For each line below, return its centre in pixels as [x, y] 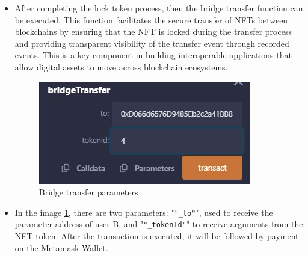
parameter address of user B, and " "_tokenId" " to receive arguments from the [159, 224]
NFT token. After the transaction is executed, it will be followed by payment [157, 236]
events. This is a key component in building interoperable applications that [153, 55]
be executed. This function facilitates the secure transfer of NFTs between [151, 20]
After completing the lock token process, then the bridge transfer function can [159, 8]
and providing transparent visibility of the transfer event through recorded [152, 43]
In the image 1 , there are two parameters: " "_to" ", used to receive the [144, 212]
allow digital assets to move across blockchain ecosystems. [121, 66]
